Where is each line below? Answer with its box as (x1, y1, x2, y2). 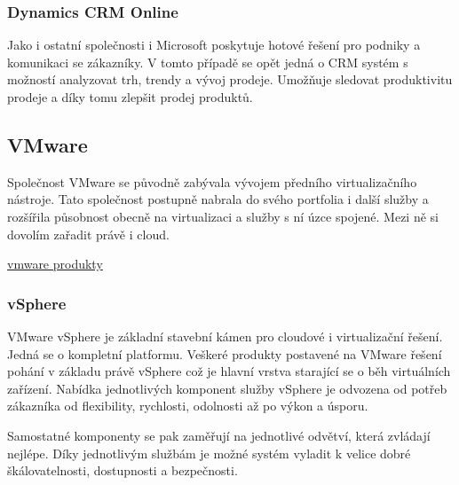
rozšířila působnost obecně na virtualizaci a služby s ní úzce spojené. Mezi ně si (7, 207, 439, 225)
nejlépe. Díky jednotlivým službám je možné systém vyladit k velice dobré (7, 443, 411, 462)
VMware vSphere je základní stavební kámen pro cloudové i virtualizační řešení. (7, 326, 443, 345)
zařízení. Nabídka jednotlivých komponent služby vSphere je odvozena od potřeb (7, 379, 447, 397)
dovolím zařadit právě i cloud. (7, 224, 170, 243)
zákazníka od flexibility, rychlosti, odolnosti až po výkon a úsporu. (7, 396, 368, 415)
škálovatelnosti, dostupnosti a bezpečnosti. (7, 461, 238, 480)
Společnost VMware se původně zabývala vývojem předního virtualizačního (7, 172, 417, 191)
